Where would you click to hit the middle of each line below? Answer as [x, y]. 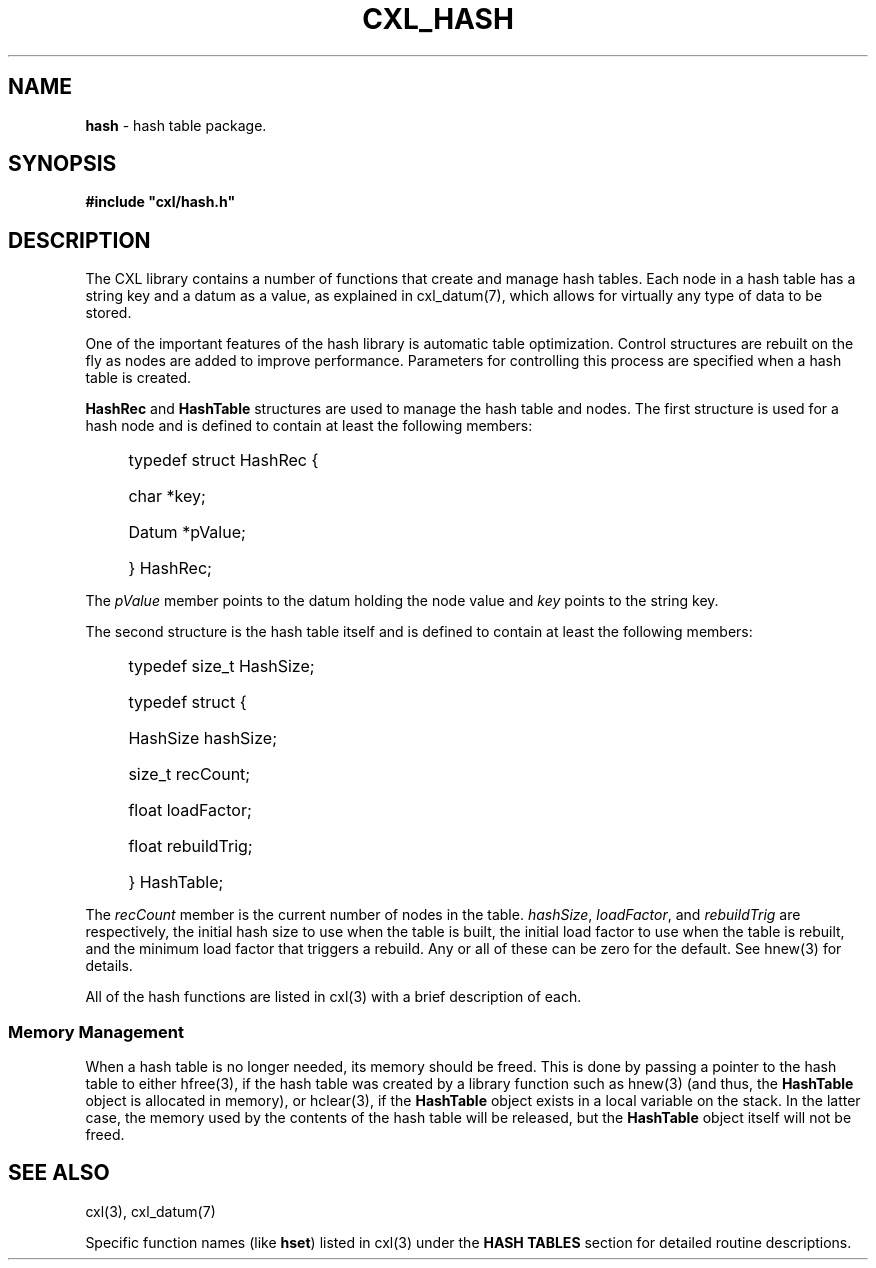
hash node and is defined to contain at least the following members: [309, 426]
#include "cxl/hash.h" [160, 202]
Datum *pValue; [187, 532]
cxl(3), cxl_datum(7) [150, 1211]
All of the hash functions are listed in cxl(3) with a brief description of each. [333, 997]
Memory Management [96, 1031]
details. [109, 966]
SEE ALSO [59, 1173]
